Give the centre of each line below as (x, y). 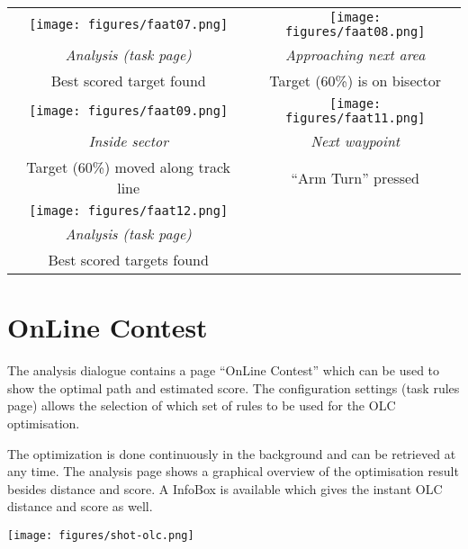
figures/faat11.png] (355, 118)
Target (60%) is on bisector (355, 81)
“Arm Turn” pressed (355, 177)
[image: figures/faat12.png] (129, 211)
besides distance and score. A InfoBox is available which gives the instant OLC (225, 488)
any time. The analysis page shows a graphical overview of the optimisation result (233, 471)
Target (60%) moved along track (129, 167)
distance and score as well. (80, 506)
